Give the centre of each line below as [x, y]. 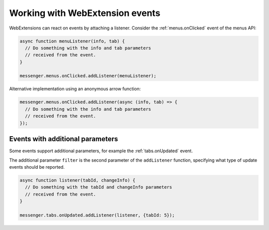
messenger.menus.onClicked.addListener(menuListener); [88, 76]
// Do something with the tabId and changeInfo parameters [99, 187]
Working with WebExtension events [85, 13]
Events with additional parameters [64, 139]
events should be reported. [37, 167]
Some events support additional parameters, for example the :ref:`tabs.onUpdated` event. [101, 151]
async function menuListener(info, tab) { [72, 41]
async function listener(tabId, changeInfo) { [77, 180]
